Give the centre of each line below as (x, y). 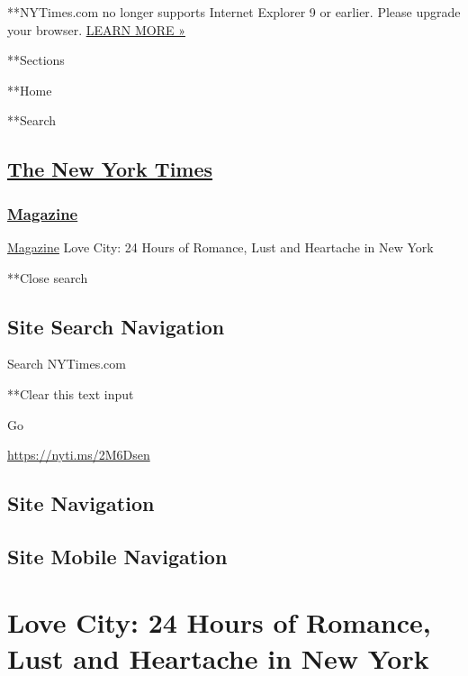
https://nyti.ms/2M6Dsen (79, 455)
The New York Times (110, 169)
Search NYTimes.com (67, 364)
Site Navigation (81, 503)
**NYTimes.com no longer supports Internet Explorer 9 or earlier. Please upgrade (234, 12)
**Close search (48, 277)
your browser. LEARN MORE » (96, 29)
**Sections (36, 60)
